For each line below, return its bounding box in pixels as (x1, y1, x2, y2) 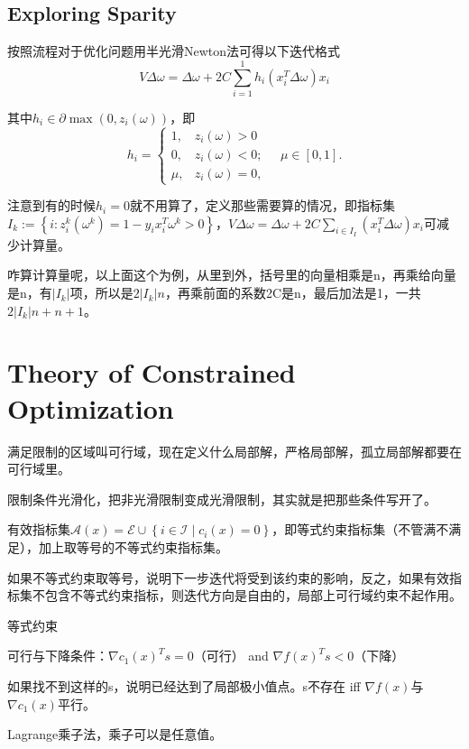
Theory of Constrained (7, 354, 296, 391)
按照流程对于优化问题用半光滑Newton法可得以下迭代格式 (7, 42, 341, 60)
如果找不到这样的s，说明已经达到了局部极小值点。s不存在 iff (7, 676, 361, 695)
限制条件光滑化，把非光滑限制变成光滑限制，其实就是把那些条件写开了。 (7, 489, 437, 508)
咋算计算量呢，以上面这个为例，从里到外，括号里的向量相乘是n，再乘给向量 (7, 265, 456, 284)
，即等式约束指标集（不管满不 (271, 520, 449, 539)
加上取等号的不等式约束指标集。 (38, 537, 228, 556)
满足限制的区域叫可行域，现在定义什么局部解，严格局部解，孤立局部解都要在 (7, 441, 462, 460)
